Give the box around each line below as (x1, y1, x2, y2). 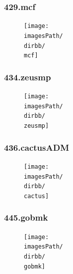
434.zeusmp (4, 70, 51, 83)
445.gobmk (4, 211, 48, 224)
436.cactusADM (4, 141, 70, 153)
